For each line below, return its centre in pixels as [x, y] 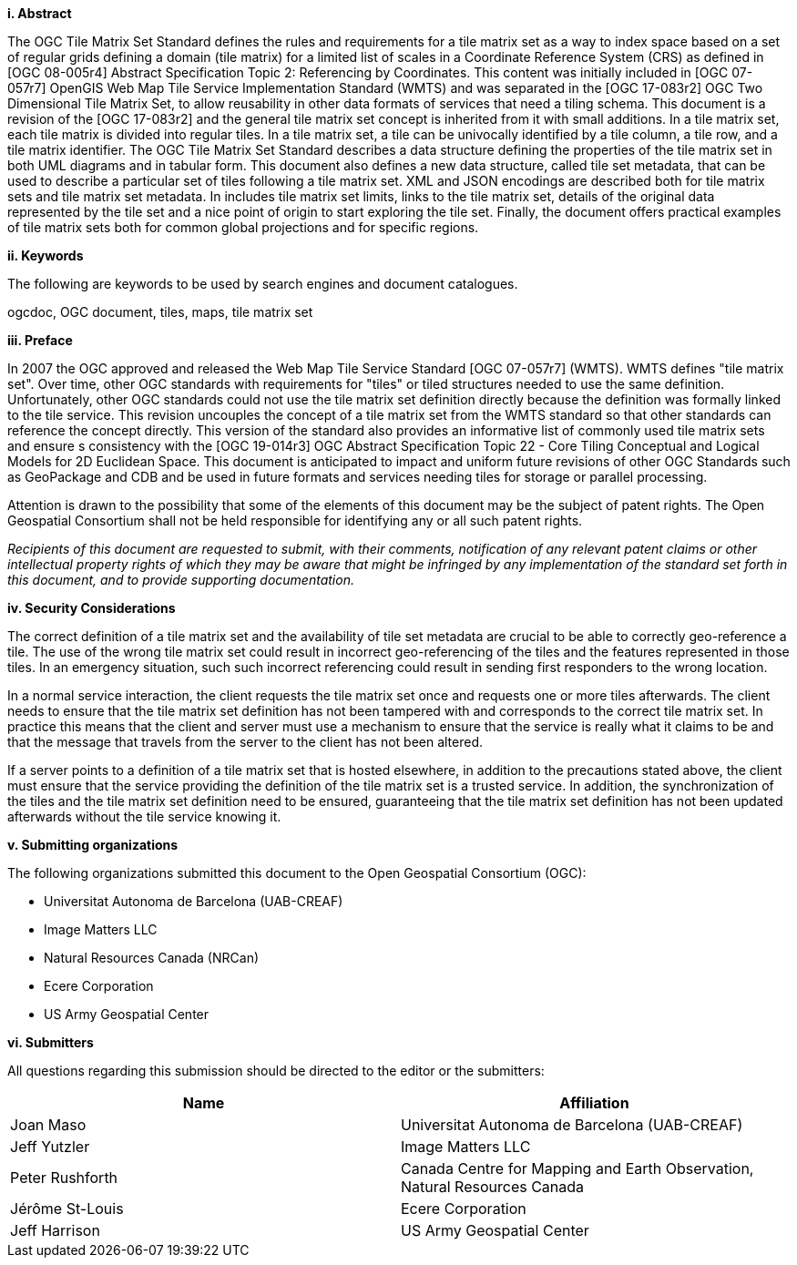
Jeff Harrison [55, 1230]
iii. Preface [40, 340]
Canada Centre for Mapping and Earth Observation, [577, 1168]
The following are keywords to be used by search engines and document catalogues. [263, 284]
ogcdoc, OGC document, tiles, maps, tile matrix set [160, 312]
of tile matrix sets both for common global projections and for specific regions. [243, 227]
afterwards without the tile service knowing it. [144, 816]
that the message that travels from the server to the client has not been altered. [245, 742]
